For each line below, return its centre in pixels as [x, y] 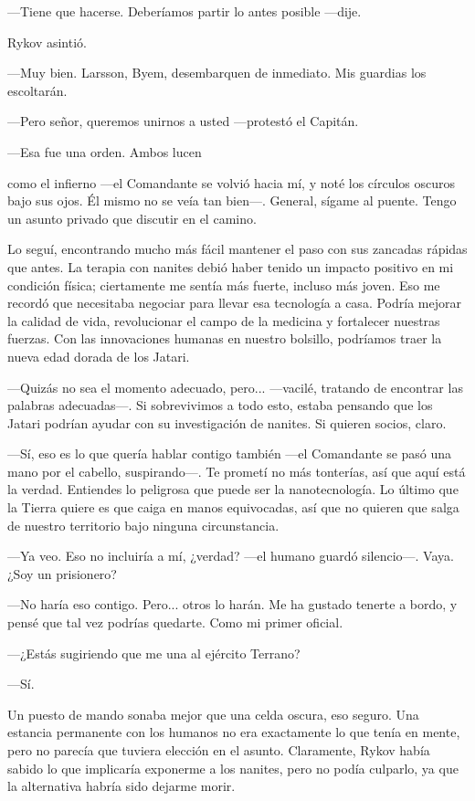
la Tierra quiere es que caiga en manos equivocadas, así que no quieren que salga [233, 507]
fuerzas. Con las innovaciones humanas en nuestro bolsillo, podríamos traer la [225, 338]
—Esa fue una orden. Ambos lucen [105, 151]
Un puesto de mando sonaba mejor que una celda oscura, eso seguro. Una [213, 714]
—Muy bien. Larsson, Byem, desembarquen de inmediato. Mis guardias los [217, 73]
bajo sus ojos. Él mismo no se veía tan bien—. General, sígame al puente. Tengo [232, 200]
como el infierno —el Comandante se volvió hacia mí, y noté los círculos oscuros [232, 182]
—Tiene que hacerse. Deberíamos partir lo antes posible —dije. [185, 11]
